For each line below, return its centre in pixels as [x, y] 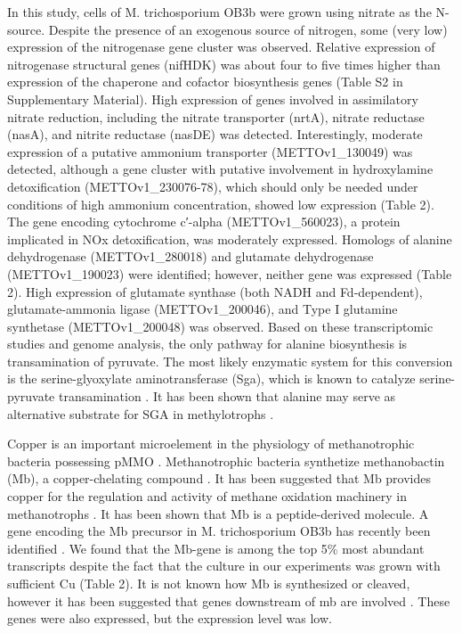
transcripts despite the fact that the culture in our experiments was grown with [224, 566]
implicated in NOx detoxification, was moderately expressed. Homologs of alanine [230, 238]
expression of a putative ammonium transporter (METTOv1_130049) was [210, 151]
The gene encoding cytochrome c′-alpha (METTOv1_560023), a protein [204, 222]
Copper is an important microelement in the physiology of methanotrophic [211, 444]
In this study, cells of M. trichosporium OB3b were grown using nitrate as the [219, 12]
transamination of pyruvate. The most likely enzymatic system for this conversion [230, 361]
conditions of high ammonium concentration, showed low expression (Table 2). [221, 204]
